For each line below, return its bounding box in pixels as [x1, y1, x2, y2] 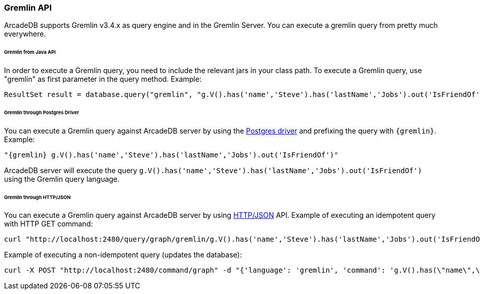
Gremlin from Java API [4, 49, 56, 55]
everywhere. [4, 29, 46, 39]
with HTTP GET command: [4, 219, 93, 228]
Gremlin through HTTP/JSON [4, 194, 71, 200]
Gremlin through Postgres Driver [4, 109, 79, 115]
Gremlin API [4, 3, 52, 13]
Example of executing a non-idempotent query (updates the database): [4, 250, 242, 259]
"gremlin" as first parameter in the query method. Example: [4, 75, 202, 84]
